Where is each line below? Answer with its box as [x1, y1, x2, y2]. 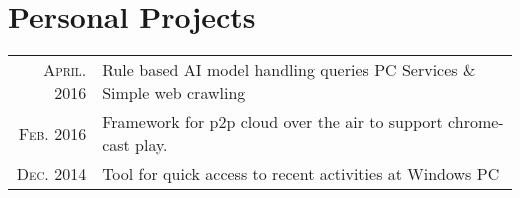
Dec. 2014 [16, 162, 87, 186]
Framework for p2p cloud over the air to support [102, 110, 443, 134]
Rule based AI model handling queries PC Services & [102, 58, 476, 82]
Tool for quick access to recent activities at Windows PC [102, 162, 500, 186]
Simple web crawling [102, 81, 246, 105]
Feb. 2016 [18, 121, 87, 145]
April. [43, 58, 87, 82]
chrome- [448, 110, 504, 134]
